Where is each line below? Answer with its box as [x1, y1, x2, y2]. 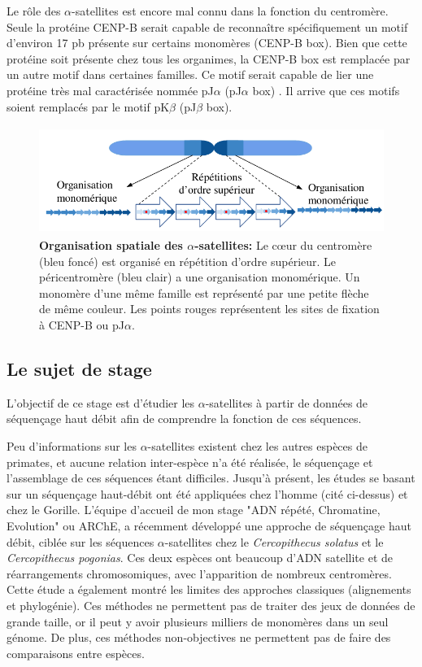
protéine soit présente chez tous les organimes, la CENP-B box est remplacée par [7, 50, 411, 67]
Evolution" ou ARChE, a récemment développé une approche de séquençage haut [7, 517, 411, 534]
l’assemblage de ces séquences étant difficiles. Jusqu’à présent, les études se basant [7, 469, 415, 486]
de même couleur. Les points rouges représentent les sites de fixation [39, 300, 380, 317]
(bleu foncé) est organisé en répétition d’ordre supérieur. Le [39, 252, 337, 269]
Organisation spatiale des [39, 237, 183, 254]
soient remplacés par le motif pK [7, 98, 170, 115]
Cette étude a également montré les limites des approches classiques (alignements [7, 581, 411, 598]
